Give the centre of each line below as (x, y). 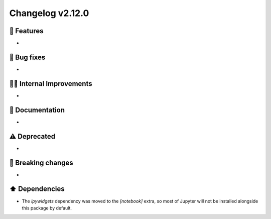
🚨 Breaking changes (41, 162)
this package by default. (47, 208)
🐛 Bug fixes (27, 57)
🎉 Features (26, 31)
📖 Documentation (37, 110)
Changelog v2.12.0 (49, 13)
